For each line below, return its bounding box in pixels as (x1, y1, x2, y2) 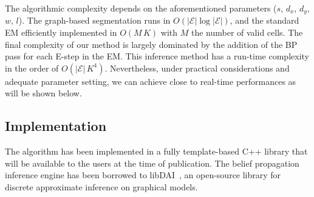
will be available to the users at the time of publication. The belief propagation (5, 156, 299, 169)
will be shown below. (5, 87, 82, 99)
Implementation (5, 116, 107, 135)
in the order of (5, 61, 59, 74)
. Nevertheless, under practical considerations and (104, 61, 290, 74)
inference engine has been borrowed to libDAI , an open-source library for (5, 169, 281, 181)
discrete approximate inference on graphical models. (5, 181, 198, 193)
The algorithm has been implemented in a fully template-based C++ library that (5, 145, 308, 158)
